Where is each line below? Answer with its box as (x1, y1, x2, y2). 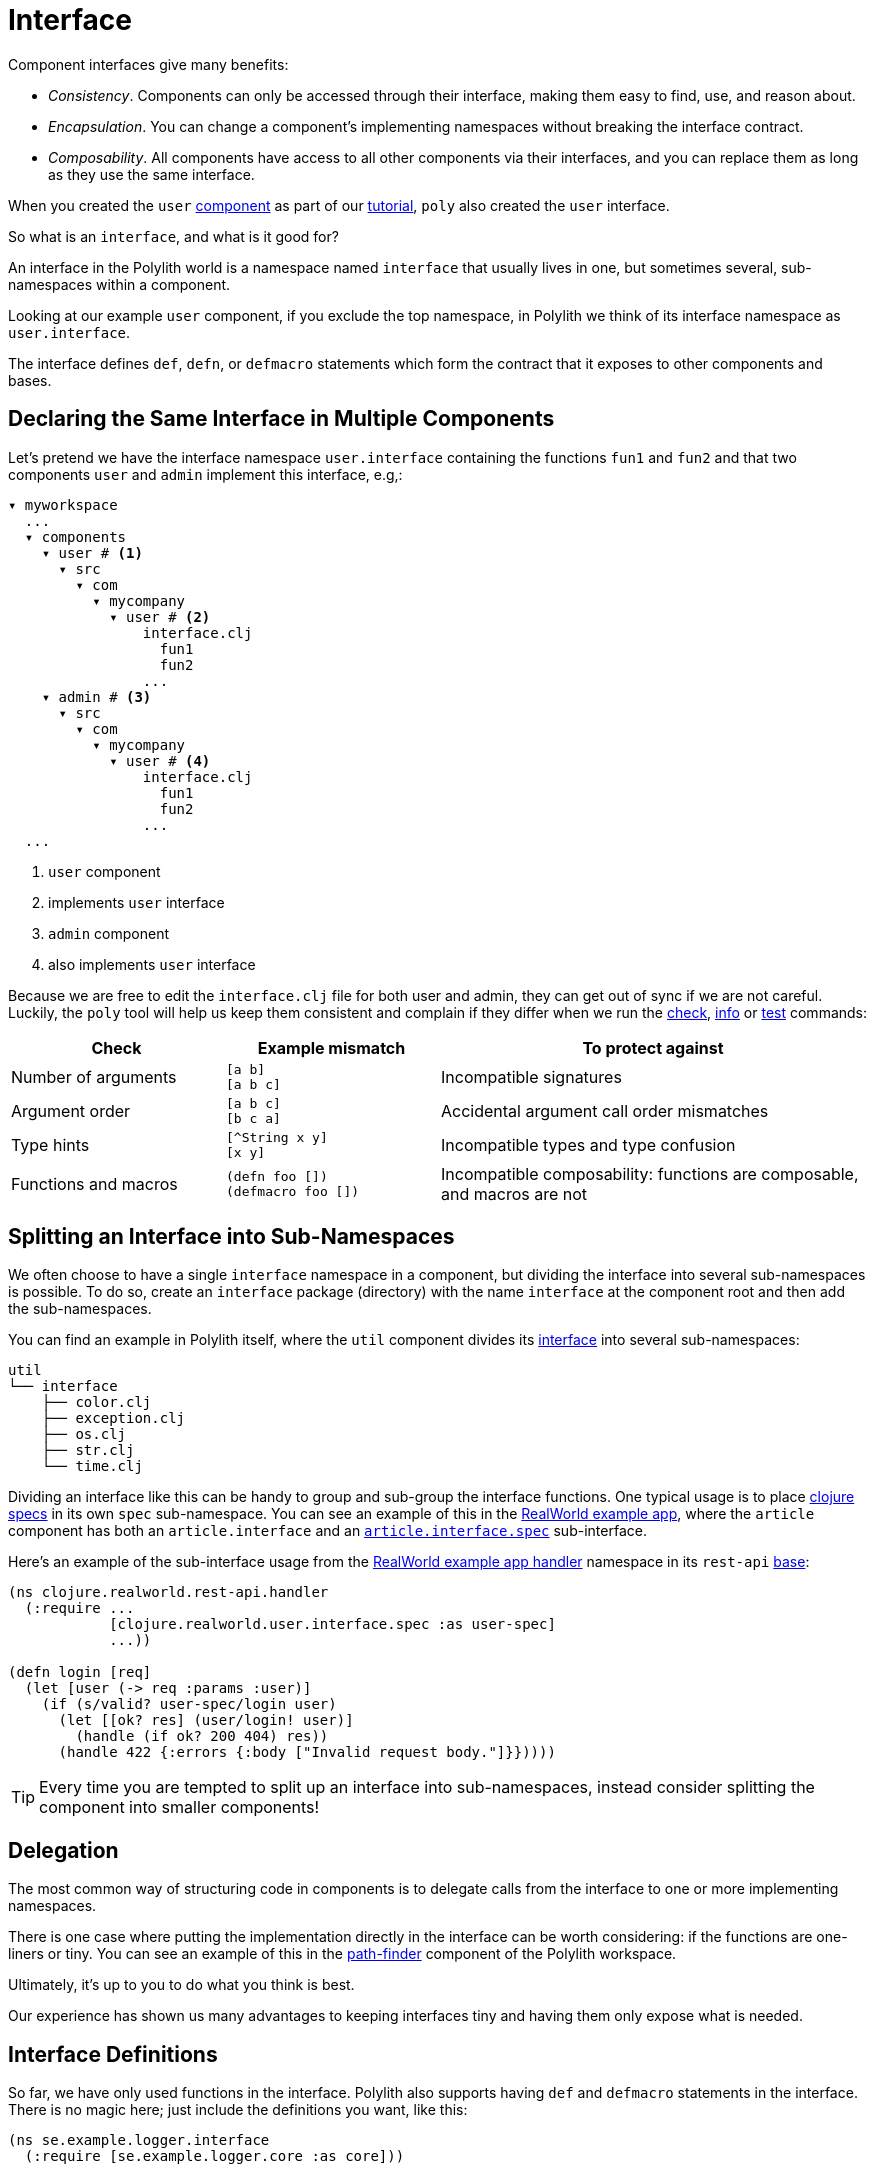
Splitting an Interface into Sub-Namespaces (8, 1224, 455, 1250)
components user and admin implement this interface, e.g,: (8, 465, 403, 483)
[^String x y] (226, 1129, 328, 1145)
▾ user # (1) (41, 544, 143, 561)
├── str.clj (41, 1442, 135, 1459)
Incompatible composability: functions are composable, (441, 1163, 859, 1184)
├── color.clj (41, 1394, 152, 1411)
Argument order (11, 1100, 131, 1121)
